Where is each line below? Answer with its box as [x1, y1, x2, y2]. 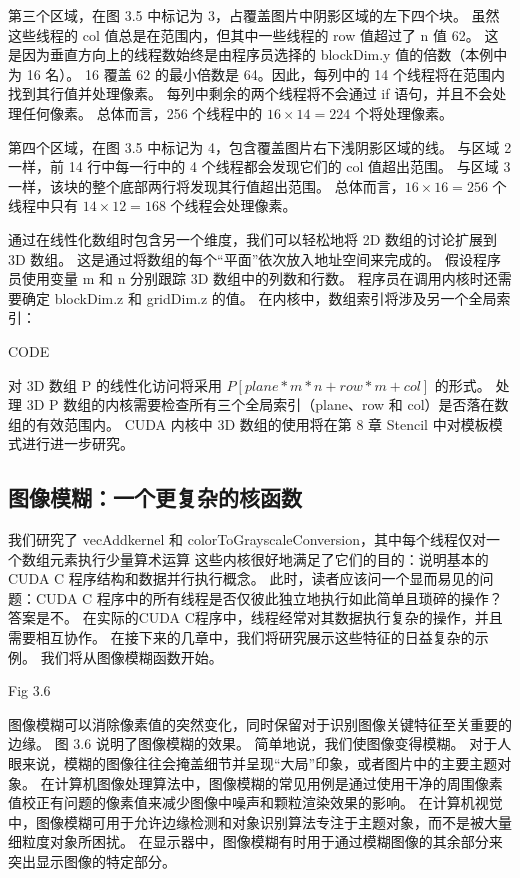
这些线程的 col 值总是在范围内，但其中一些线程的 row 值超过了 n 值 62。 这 [8, 24, 499, 45]
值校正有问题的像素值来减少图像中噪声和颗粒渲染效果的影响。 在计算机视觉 [8, 792, 503, 813]
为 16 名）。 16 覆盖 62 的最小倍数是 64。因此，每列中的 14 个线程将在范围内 [8, 63, 505, 84]
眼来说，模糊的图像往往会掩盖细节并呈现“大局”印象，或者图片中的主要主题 [8, 753, 498, 774]
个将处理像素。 [354, 102, 453, 123]
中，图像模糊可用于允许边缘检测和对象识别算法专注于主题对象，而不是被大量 [8, 811, 512, 832]
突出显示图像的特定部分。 [8, 850, 176, 871]
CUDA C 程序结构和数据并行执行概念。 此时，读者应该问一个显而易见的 [8, 568, 480, 589]
